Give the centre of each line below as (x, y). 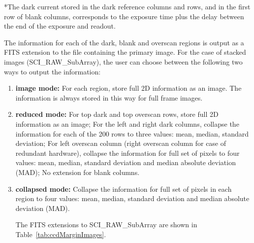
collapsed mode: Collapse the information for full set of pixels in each (124, 189)
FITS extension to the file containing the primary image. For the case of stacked (125, 52)
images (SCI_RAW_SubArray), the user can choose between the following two (123, 61)
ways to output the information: (52, 71)
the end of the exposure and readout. (60, 26)
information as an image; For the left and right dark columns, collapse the (127, 123)
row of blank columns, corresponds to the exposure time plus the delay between (124, 16)
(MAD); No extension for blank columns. (78, 172)
